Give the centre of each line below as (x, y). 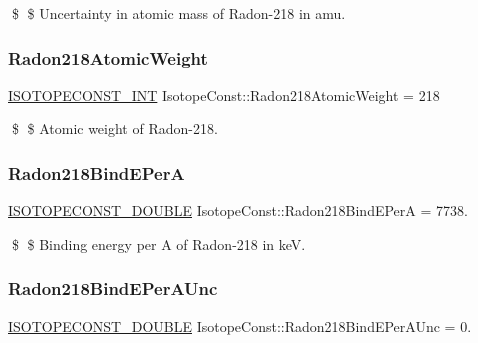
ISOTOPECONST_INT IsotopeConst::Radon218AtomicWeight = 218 (224, 94)
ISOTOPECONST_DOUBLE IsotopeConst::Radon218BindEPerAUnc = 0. (240, 325)
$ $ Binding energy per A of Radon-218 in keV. (158, 243)
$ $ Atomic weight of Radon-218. (114, 128)
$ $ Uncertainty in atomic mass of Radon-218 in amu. (178, 13)
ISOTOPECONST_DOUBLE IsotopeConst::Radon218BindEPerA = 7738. (238, 210)
